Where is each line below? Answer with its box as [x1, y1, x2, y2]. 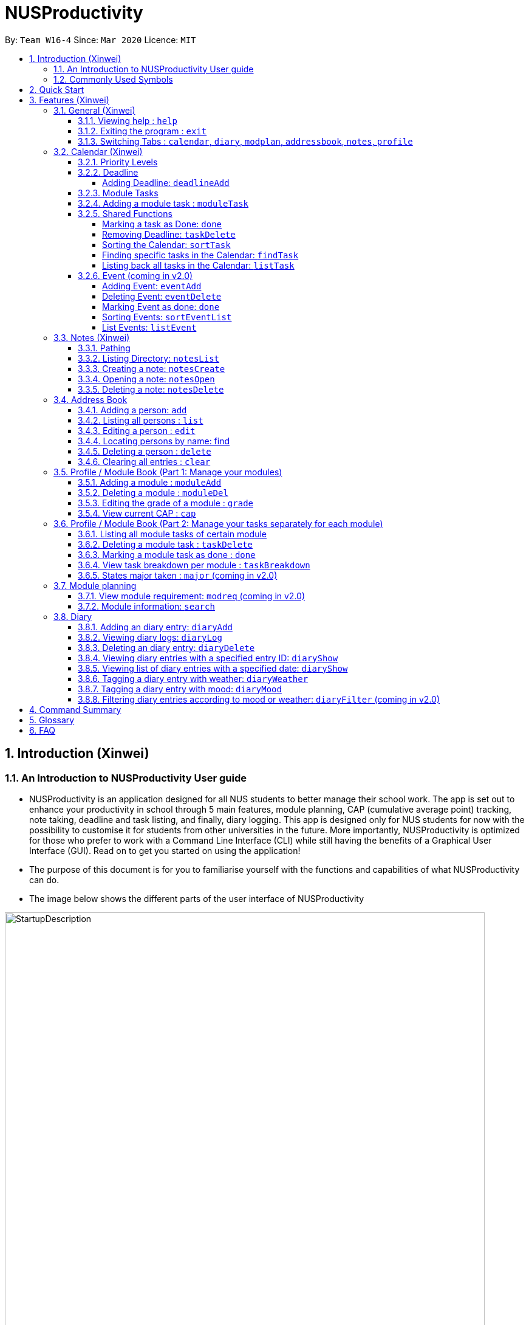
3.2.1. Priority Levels [78, 156, 158, 167]
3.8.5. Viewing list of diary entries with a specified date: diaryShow [78, 662, 348, 673]
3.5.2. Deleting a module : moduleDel [78, 487, 228, 498]
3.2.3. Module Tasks [78, 187, 159, 198]
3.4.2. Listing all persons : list [78, 415, 203, 425]
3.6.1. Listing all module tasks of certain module [78, 528, 267, 539]
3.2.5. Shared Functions [78, 208, 172, 219]
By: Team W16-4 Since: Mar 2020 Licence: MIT [5, 34, 196, 45]
